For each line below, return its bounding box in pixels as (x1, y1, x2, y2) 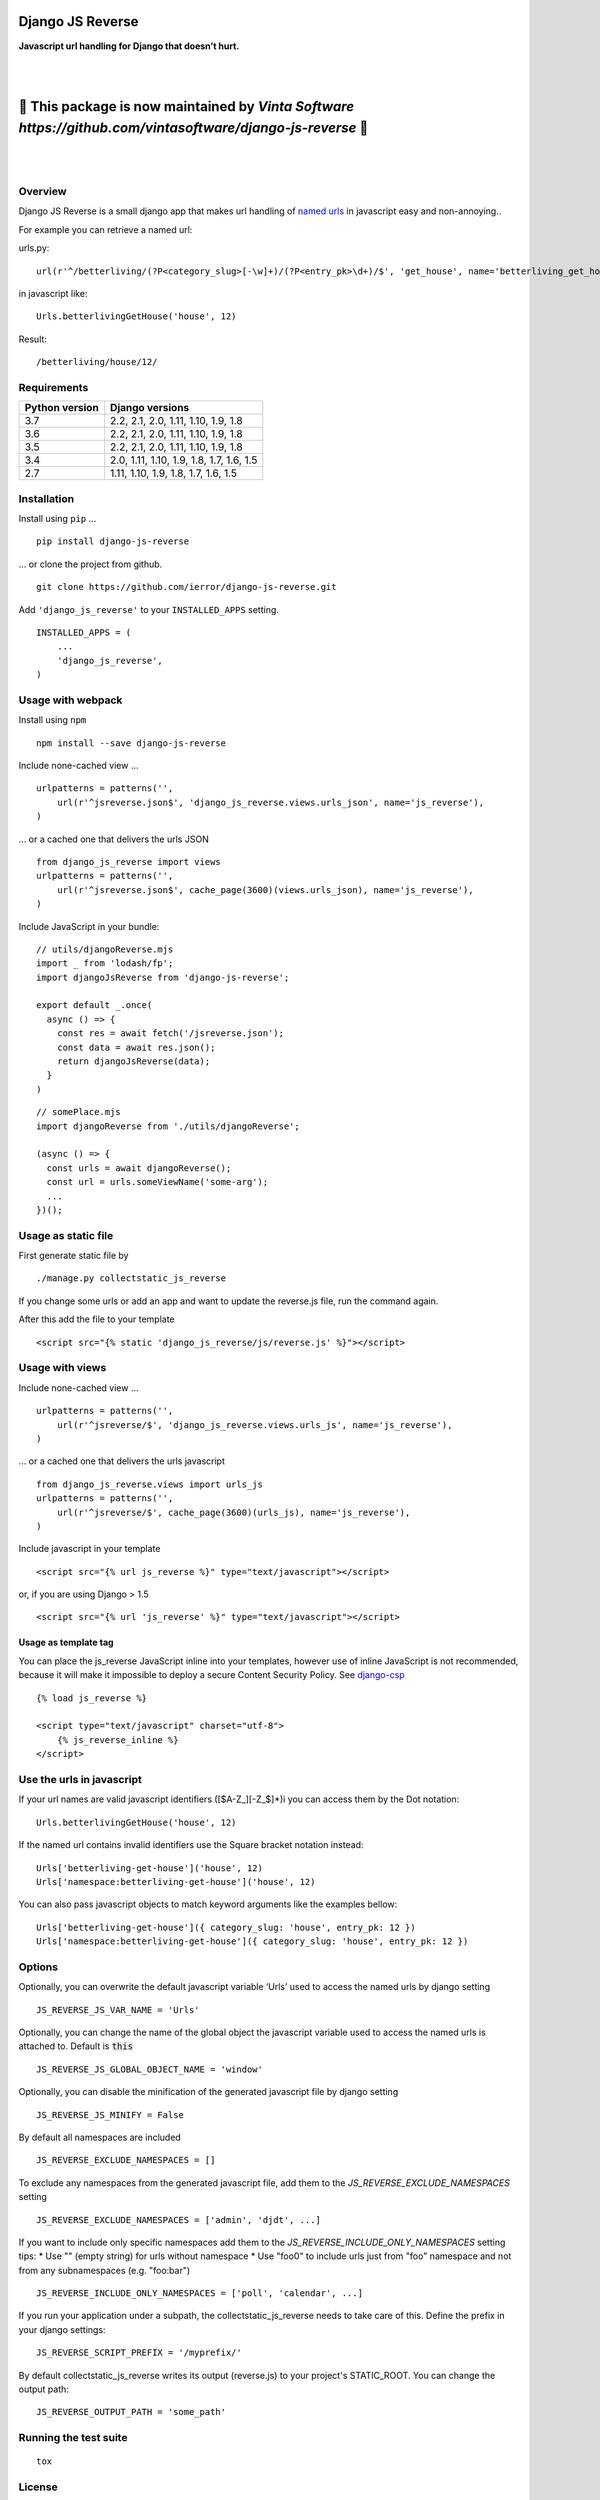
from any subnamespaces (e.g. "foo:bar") (18, 2264, 191, 2276)
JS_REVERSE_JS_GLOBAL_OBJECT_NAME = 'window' (36, 2063, 264, 2075)
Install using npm (18, 714, 87, 726)
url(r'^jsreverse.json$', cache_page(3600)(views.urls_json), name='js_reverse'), (56, 884, 474, 895)
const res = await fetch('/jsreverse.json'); (56, 1028, 285, 1039)
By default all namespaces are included (18, 2131, 182, 2143)
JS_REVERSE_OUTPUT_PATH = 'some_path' (36, 2406, 227, 2418)
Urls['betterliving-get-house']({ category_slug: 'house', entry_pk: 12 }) (36, 1921, 416, 1933)
